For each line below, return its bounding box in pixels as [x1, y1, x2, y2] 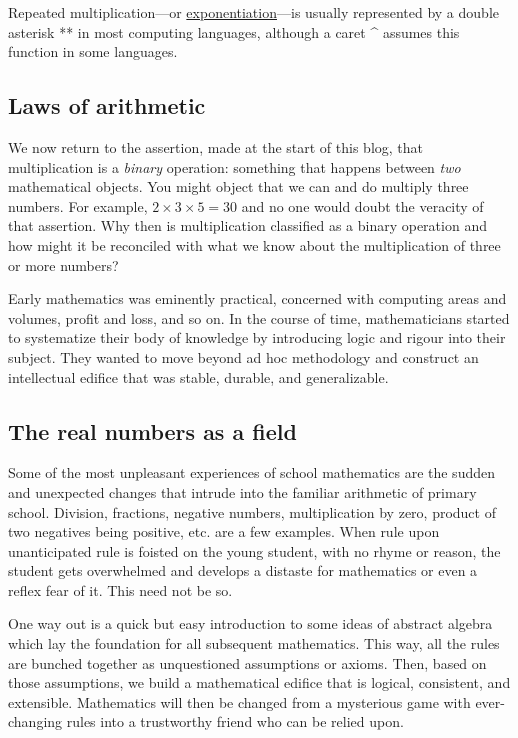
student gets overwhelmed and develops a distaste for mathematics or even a [8, 560, 478, 581]
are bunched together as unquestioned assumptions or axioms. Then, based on [8, 652, 487, 673]
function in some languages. [8, 41, 178, 62]
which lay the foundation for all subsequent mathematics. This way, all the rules [8, 633, 500, 654]
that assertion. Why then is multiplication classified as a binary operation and [8, 215, 487, 236]
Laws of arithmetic [8, 90, 206, 121]
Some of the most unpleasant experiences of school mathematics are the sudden [8, 462, 495, 483]
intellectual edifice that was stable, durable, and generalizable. [8, 366, 389, 387]
